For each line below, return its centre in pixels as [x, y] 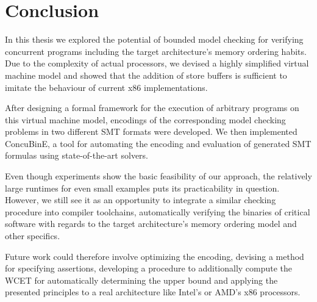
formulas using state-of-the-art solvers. [77, 155]
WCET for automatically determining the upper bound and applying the [141, 280]
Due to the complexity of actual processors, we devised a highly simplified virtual [157, 63]
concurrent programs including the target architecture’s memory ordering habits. [156, 51]
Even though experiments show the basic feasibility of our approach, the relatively [158, 176]
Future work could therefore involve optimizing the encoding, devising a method [155, 256]
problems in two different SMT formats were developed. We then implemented [151, 131]
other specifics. [33, 236]
